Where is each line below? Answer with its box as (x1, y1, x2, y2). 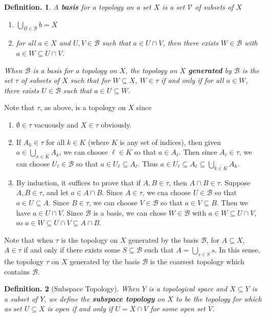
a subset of (4, 293, 38, 304)
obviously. (101, 119, 132, 130)
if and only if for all (161, 75, 224, 86)
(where (87, 136, 109, 147)
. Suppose (220, 177, 251, 187)
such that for (70, 75, 110, 86)
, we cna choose (142, 187, 191, 198)
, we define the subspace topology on (44, 293, 165, 304)
